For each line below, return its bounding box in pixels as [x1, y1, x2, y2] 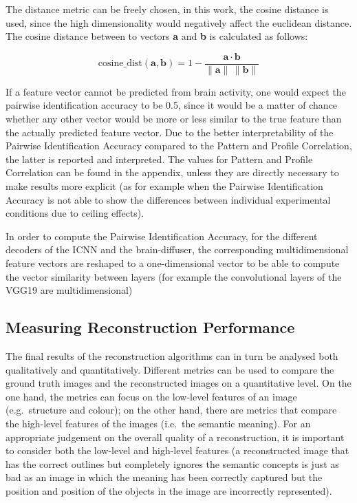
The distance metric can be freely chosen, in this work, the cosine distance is [6, 2, 329, 16]
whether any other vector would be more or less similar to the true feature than [6, 111, 342, 126]
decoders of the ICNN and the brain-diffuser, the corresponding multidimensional [6, 242, 349, 257]
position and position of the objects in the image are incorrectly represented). [6, 483, 332, 497]
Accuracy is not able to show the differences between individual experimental [6, 192, 331, 206]
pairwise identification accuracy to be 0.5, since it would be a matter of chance [6, 98, 338, 112]
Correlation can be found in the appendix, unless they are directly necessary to [6, 165, 339, 180]
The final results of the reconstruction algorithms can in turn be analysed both [6, 348, 338, 363]
